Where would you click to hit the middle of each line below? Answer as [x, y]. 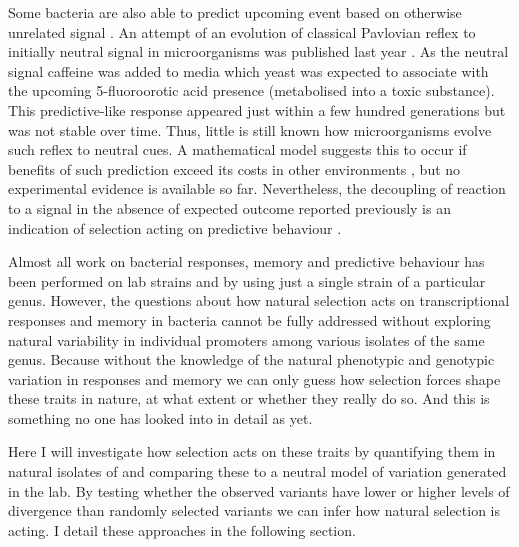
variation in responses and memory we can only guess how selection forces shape [254, 378]
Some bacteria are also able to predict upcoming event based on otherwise [235, 12]
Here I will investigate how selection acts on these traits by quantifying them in [252, 451]
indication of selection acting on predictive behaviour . [175, 227]
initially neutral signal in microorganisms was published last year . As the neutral [258, 51]
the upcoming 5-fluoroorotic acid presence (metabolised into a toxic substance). [251, 90]
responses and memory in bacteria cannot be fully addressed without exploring [249, 319]
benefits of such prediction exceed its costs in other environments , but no [234, 168]
